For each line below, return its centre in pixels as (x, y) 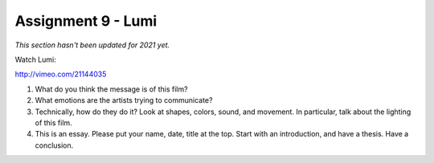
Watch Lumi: (35, 59)
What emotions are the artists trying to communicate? (124, 100)
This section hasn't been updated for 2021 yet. (92, 45)
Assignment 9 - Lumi (86, 21)
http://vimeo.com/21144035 (61, 74)
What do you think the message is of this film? (111, 89)
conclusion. (54, 145)
